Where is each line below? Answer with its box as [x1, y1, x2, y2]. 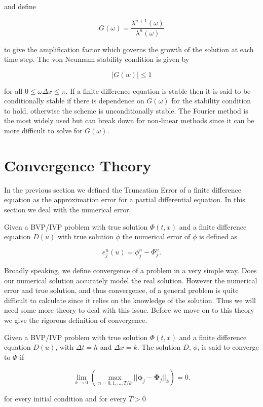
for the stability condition [171, 95, 251, 106]
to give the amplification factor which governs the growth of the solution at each [4, 44, 254, 54]
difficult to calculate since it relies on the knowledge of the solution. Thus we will [4, 294, 256, 305]
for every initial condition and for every [4, 393, 127, 404]
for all [4, 85, 23, 96]
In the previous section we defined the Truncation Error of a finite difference [4, 184, 242, 195]
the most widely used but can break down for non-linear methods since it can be [4, 115, 254, 126]
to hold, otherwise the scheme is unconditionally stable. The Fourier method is [4, 105, 248, 116]
